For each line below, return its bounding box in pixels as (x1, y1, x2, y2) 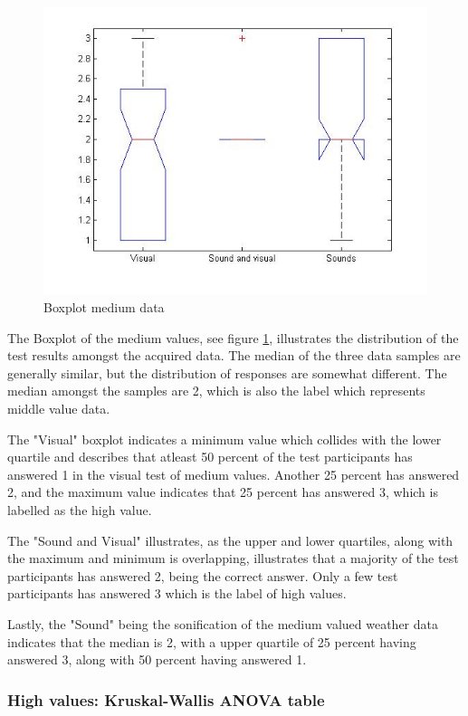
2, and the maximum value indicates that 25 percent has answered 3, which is (7, 482, 438, 501)
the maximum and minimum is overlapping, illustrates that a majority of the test (7, 549, 459, 568)
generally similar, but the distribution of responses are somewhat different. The (7, 363, 447, 382)
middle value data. (7, 398, 110, 417)
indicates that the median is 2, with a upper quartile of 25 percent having (7, 632, 416, 651)
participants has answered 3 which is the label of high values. (7, 584, 347, 603)
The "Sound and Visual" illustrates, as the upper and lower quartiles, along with (7, 530, 454, 549)
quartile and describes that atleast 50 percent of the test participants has (7, 447, 413, 466)
